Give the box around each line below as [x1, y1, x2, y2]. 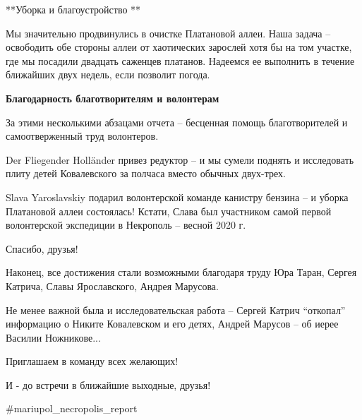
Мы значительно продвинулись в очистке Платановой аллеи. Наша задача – [6, 25, 331, 40]
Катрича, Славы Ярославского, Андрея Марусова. [6, 278, 219, 293]
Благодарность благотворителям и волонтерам [6, 90, 219, 105]
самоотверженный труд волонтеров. [6, 128, 159, 143]
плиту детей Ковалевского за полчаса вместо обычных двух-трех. [6, 166, 286, 181]
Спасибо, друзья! [6, 241, 78, 256]
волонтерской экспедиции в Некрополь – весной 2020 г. [6, 217, 246, 232]
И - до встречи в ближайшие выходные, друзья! [6, 377, 211, 392]
